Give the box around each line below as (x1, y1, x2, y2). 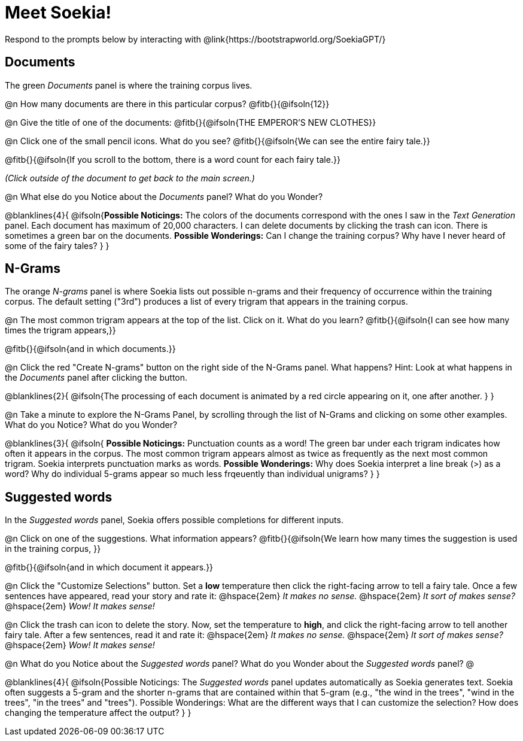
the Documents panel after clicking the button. (5, 372, 188, 383)
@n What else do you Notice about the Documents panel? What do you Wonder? (5, 191, 323, 202)
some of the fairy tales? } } (5, 240, 110, 251)
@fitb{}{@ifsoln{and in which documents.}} (5, 344, 176, 354)
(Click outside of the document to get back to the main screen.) (5, 172, 255, 183)
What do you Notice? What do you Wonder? (5, 420, 178, 430)
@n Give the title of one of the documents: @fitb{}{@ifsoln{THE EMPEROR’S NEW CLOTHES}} (5, 117, 376, 127)
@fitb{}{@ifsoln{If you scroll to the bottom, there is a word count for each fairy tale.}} (5, 154, 340, 165)
